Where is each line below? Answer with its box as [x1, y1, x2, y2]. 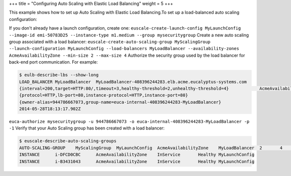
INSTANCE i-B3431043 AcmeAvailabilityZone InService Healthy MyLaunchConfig [19, 159, 255, 164]
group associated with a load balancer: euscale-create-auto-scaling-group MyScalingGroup [9, 39, 211, 45]
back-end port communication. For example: [9, 59, 98, 65]
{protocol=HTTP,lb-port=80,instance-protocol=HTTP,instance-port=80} [19, 93, 188, 98]
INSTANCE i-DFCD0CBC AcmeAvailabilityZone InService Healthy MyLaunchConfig [19, 152, 255, 158]
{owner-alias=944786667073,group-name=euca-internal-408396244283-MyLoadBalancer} [19, 99, 222, 105]
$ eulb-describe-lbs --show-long [19, 72, 99, 78]
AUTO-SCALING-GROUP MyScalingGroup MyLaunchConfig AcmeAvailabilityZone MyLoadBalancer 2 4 [19, 145, 283, 150]
